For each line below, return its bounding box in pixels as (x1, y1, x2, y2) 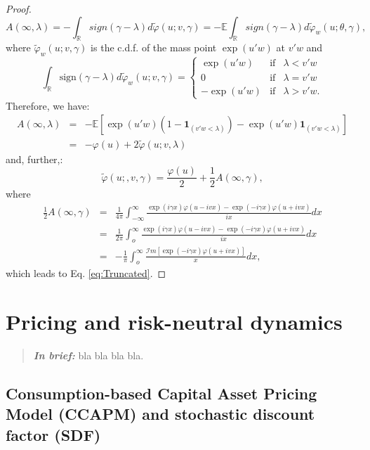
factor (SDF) (6, 423, 101, 445)
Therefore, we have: (6, 98, 90, 112)
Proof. (6, 1, 32, 15)
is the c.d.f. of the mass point (91, 40, 217, 55)
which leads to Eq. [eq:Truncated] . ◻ (6, 266, 166, 281)
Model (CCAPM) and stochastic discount (6, 403, 315, 425)
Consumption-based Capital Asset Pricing (6, 382, 317, 404)
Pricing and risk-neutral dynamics (6, 307, 343, 336)
